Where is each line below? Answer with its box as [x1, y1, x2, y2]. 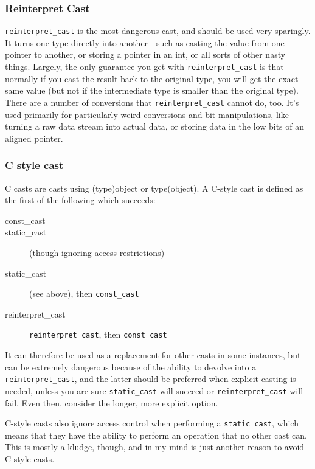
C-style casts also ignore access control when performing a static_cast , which [5, 417, 299, 429]
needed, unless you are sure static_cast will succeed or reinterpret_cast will [5, 384, 303, 397]
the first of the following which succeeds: [5, 193, 156, 206]
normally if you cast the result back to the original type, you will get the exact [5, 72, 299, 85]
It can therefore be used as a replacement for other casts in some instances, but [5, 349, 301, 361]
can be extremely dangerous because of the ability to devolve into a [5, 360, 257, 373]
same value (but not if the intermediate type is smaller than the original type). [5, 84, 299, 97]
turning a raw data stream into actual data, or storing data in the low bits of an [5, 120, 305, 133]
